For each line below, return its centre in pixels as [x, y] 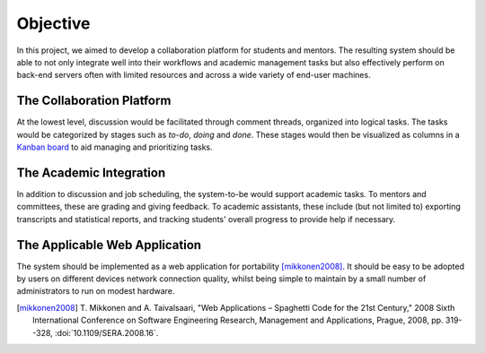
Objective [53, 23]
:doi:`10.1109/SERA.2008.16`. [106, 332]
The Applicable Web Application [109, 245]
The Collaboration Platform [94, 101]
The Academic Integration [91, 172]
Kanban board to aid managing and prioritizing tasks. [115, 147]
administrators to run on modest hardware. [96, 291]
